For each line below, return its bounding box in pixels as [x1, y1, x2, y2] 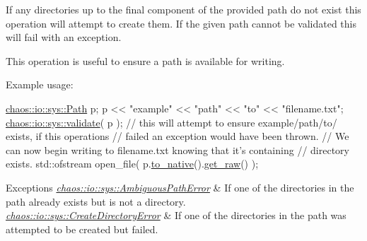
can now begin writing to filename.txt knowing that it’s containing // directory [6, 142, 349, 157]
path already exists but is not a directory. [6, 194, 186, 208]
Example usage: [6, 77, 74, 92]
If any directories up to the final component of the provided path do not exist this [6, 2, 361, 16]
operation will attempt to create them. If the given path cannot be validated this [6, 16, 356, 30]
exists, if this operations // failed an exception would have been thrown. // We [6, 129, 349, 143]
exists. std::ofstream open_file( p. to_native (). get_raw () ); [6, 156, 259, 171]
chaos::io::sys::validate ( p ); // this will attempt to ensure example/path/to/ [6, 114, 337, 129]
